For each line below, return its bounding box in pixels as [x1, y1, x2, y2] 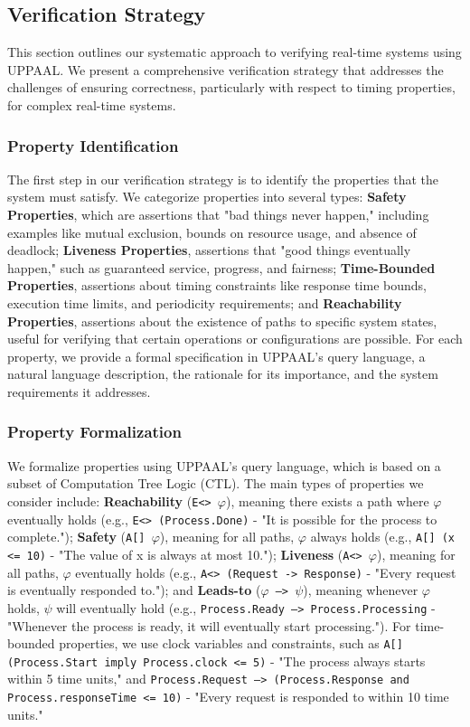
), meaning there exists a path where [226, 491, 429, 510]
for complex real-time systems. [7, 95, 176, 114]
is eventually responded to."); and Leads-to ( [7, 581, 261, 600]
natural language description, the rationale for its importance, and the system [7, 364, 438, 383]
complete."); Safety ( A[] [7, 527, 146, 546]
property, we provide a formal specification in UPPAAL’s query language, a [7, 346, 426, 365]
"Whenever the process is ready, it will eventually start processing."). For [7, 616, 411, 635]
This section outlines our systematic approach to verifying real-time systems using [7, 42, 462, 61]
